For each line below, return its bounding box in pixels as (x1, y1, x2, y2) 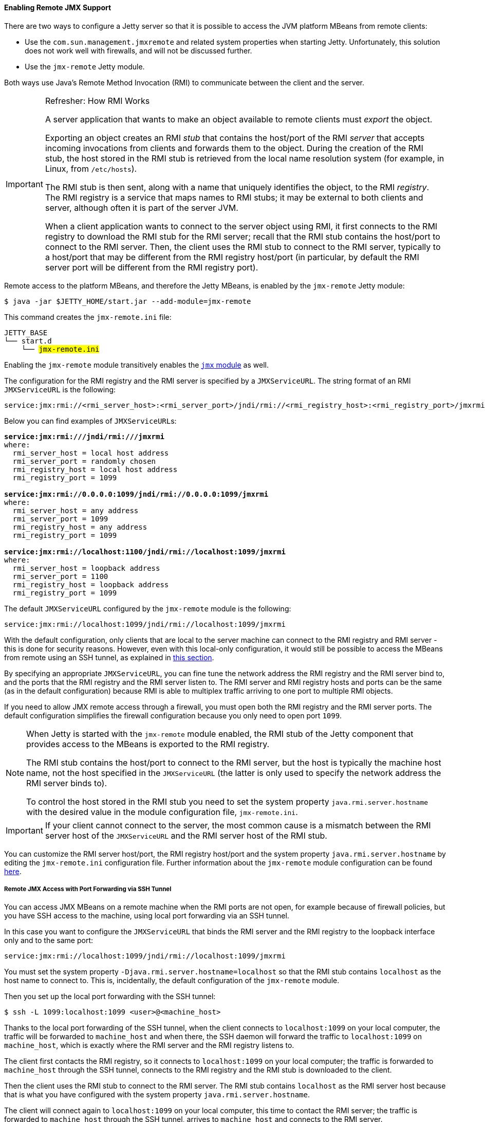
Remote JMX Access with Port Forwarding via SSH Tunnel (4, 885, 172, 893)
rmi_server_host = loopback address (12, 564, 160, 572)
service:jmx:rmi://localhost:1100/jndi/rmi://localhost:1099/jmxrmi (4, 547, 286, 556)
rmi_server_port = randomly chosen (12, 457, 156, 465)
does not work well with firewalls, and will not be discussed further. (25, 46, 252, 55)
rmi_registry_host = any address (12, 522, 147, 531)
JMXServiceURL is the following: (4, 385, 116, 394)
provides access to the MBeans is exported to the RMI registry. (26, 738, 270, 749)
